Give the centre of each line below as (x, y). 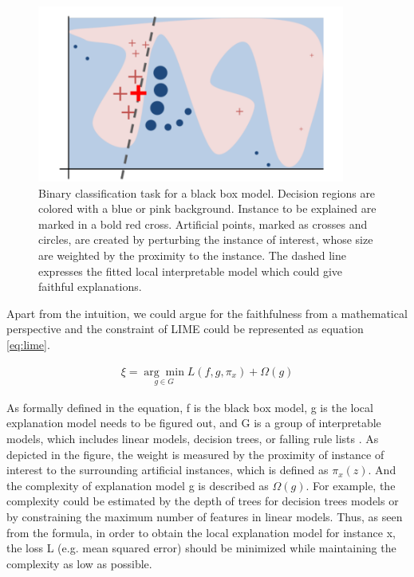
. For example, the (351, 485)
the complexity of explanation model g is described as (138, 485)
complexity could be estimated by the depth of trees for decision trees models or (203, 501)
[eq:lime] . (28, 345)
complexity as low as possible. (79, 563)
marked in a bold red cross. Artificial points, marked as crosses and (203, 224)
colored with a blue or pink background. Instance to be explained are (207, 208)
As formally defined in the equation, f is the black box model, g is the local (190, 407)
